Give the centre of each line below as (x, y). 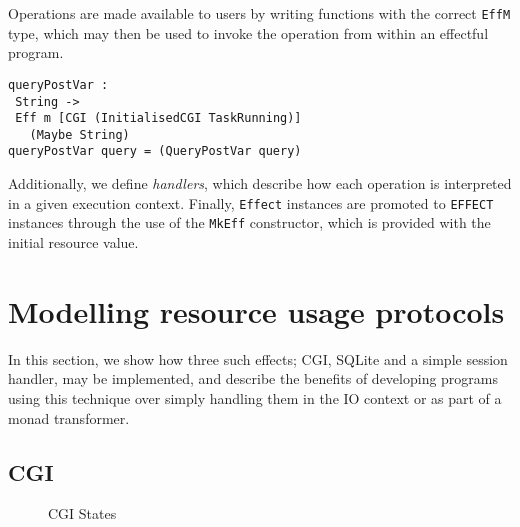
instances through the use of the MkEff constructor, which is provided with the (249, 222)
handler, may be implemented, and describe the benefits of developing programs (253, 378)
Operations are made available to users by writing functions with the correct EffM (259, 13)
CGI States (82, 513)
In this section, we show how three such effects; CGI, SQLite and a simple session (258, 358)
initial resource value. (73, 242)
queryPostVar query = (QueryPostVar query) (155, 151)
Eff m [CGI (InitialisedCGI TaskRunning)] (158, 118)
